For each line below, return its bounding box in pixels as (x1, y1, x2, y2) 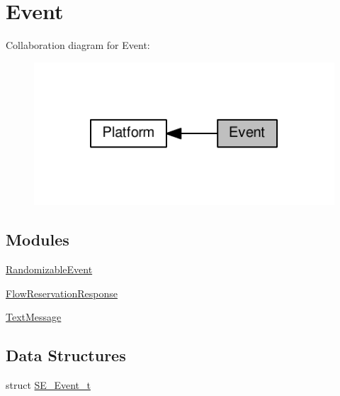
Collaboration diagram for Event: (6, 38, 150, 53)
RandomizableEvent (6, 261, 93, 276)
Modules (6, 229, 69, 251)
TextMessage (6, 309, 62, 324)
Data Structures (6, 344, 126, 366)
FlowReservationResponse (6, 285, 118, 300)
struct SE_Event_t (6, 377, 91, 392)
